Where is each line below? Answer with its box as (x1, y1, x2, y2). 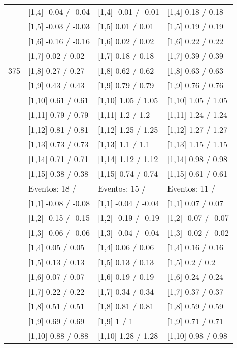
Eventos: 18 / (28, 182, 77, 194)
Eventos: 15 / (97, 182, 146, 194)
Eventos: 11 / (167, 182, 215, 194)
